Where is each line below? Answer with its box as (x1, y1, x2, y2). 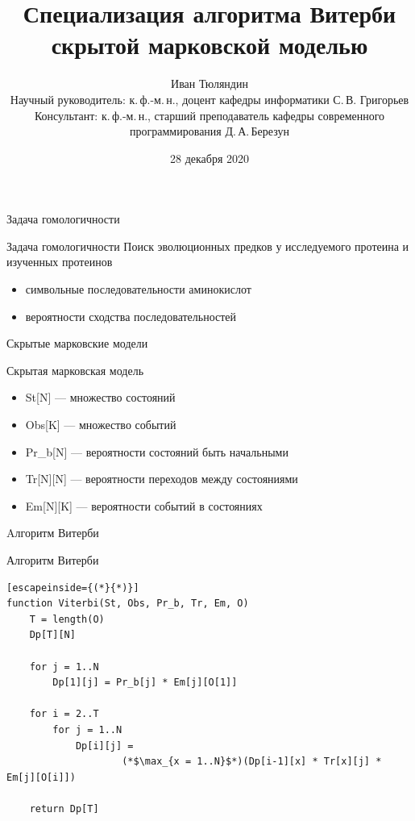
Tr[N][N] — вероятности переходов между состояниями (25, 470, 298, 487)
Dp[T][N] (29, 629, 76, 641)
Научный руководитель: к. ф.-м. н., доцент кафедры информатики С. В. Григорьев (10, 90, 409, 107)
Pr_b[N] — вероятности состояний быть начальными (25, 443, 288, 460)
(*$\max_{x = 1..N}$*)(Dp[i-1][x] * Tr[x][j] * (122, 756, 382, 768)
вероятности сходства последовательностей (25, 307, 237, 324)
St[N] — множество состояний (25, 389, 176, 406)
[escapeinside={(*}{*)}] (6, 581, 139, 594)
